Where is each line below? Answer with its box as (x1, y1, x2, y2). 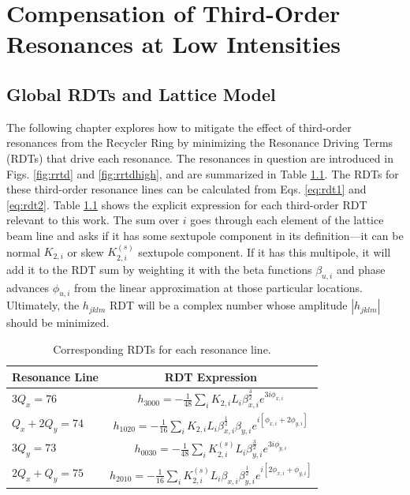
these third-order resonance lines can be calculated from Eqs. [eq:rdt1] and (6, 181, 367, 197)
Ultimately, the (6, 297, 80, 313)
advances (6, 279, 50, 295)
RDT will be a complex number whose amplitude (110, 297, 348, 313)
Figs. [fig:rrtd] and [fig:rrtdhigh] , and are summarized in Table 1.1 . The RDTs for (6, 165, 399, 182)
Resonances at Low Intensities (6, 28, 341, 60)
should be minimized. (6, 314, 110, 331)
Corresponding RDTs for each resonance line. (53, 340, 271, 357)
